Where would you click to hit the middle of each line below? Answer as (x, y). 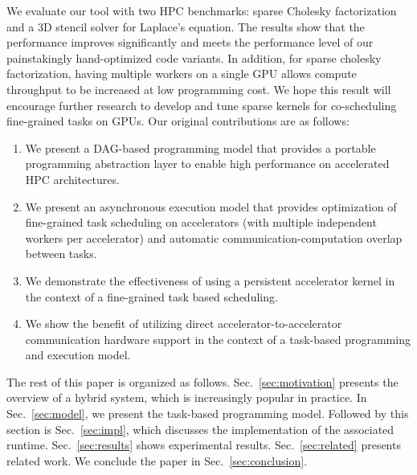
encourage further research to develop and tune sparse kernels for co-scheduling (202, 105)
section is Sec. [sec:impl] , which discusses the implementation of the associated (200, 429)
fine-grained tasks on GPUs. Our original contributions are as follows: (178, 121)
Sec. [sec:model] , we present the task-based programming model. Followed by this (208, 414)
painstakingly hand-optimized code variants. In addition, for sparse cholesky (194, 57)
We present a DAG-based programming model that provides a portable (200, 147)
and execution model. (78, 355)
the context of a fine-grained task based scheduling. (151, 296)
